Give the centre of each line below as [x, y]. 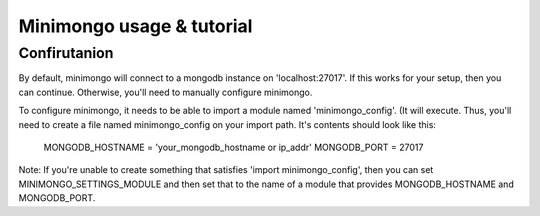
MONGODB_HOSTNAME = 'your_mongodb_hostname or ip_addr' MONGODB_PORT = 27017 [233, 147]
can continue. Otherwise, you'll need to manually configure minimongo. [165, 92]
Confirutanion [66, 53]
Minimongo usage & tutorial [135, 26]
